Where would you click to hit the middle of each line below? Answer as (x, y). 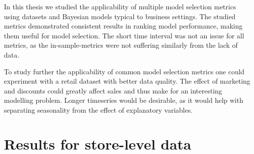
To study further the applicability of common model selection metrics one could (124, 71)
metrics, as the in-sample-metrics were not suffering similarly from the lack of (121, 45)
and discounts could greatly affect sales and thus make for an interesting (113, 90)
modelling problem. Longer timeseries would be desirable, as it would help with (124, 100)
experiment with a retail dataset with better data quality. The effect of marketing (127, 81)
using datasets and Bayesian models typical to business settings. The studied (120, 16)
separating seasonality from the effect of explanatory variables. (98, 109)
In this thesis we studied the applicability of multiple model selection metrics (120, 6)
